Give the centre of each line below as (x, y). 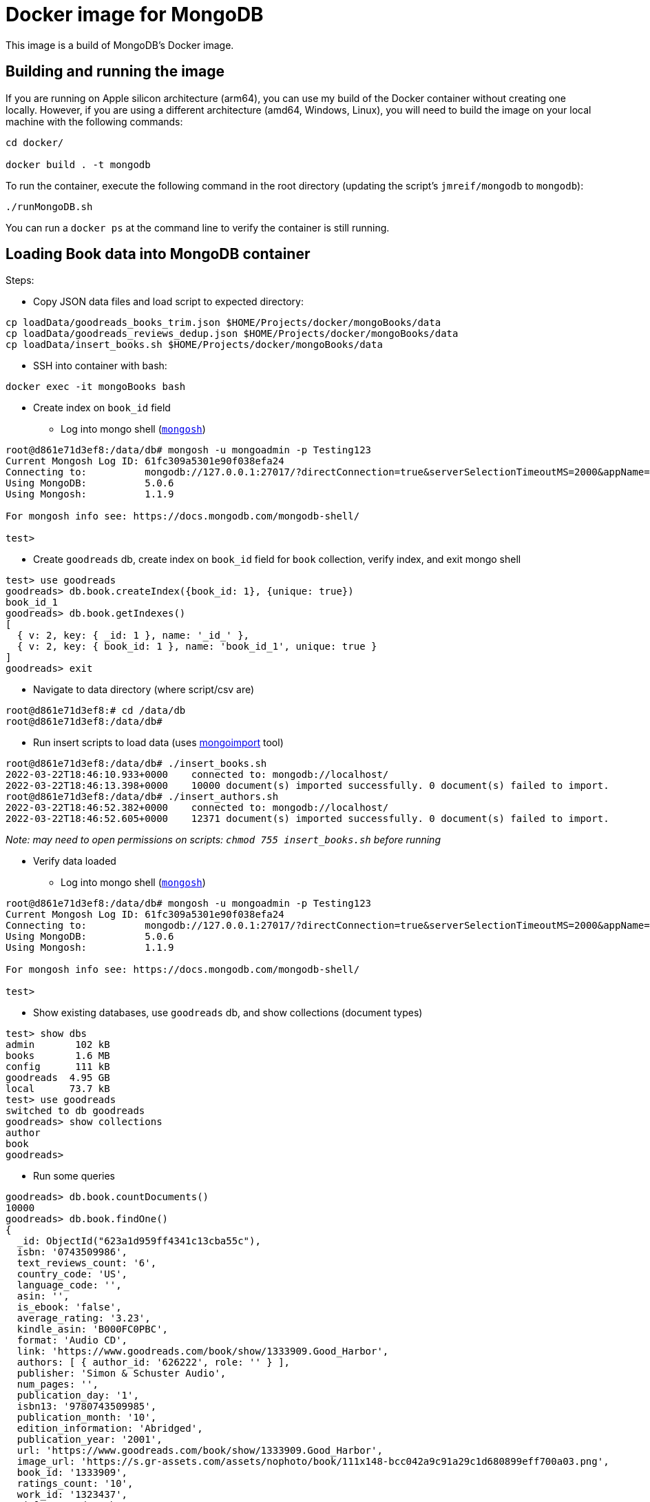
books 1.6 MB (58, 1056)
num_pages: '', (57, 1385)
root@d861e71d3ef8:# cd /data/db (96, 711)
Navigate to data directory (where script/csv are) (144, 690)
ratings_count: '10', (75, 1484)
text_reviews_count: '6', (87, 1263)
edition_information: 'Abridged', (110, 1429)
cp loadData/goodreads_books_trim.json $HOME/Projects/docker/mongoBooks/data (223, 323)
